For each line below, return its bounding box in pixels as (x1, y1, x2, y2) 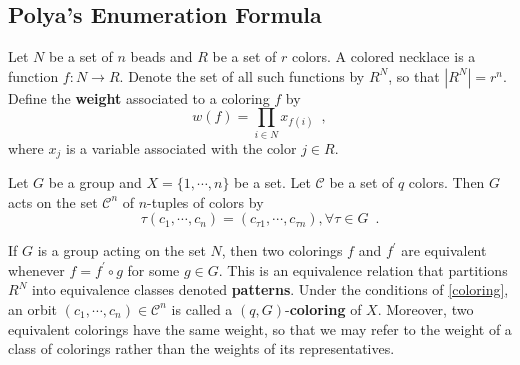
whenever (8, 259, 65, 280)
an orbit (8, 298, 58, 319)
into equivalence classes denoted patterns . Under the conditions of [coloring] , (31, 279, 509, 300)
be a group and (48, 171, 142, 192)
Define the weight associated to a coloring (8, 87, 270, 108)
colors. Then (408, 171, 485, 192)
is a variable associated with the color (65, 137, 297, 158)
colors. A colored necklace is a (291, 46, 476, 66)
